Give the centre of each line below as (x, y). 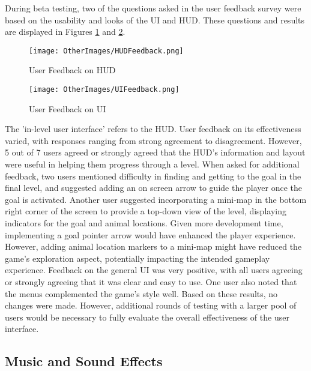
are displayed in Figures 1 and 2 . (65, 32)
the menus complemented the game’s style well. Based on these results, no (141, 293)
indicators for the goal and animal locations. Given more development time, (144, 223)
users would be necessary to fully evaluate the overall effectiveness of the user (147, 317)
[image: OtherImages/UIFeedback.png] (104, 90)
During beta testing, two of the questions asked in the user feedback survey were (153, 8)
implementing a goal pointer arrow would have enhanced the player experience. (150, 234)
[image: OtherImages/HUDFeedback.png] (106, 51)
